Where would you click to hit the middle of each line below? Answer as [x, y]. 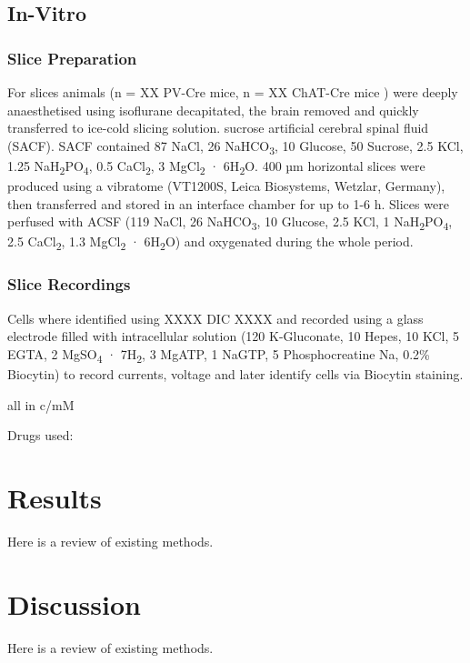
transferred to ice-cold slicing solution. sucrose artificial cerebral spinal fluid [218, 128]
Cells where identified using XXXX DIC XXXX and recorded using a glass [215, 318]
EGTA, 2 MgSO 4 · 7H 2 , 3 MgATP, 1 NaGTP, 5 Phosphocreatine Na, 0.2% [219, 355]
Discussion [74, 603]
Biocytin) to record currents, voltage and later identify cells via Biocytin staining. [235, 374]
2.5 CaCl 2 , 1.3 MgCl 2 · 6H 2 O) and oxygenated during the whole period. [210, 243]
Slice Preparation [72, 58]
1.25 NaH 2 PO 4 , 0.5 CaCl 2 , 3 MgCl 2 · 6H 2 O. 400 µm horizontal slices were [216, 166]
